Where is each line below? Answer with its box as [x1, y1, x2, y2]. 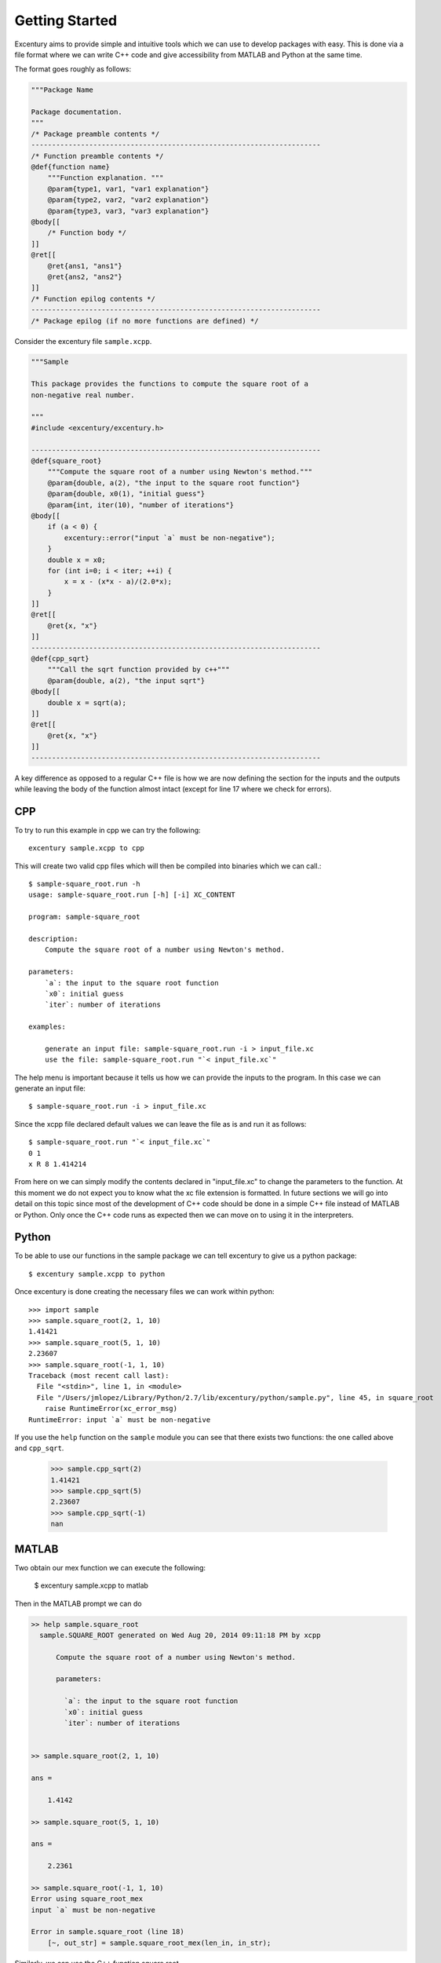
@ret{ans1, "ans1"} [47, 261, 123, 270]
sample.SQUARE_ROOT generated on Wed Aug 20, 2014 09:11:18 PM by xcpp [39, 1630, 321, 1639]
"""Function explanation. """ [47, 174, 164, 182]
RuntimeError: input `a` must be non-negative [28, 1415, 211, 1424]
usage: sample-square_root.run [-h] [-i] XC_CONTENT [28, 890, 235, 899]
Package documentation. [31, 108, 123, 117]
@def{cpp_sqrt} [31, 654, 89, 663]
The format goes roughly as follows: [14, 64, 132, 74]
